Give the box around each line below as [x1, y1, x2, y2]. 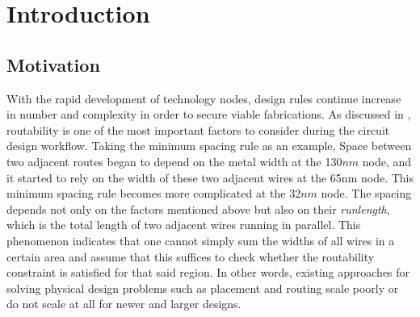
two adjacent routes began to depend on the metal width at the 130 [6, 152, 342, 169]
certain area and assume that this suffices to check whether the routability [6, 248, 375, 265]
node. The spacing [321, 185, 412, 202]
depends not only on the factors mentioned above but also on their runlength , [6, 200, 390, 217]
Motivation [6, 52, 100, 77]
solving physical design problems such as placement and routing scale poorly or [6, 279, 399, 296]
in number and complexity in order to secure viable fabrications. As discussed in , [6, 106, 411, 123]
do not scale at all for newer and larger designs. [6, 295, 241, 312]
